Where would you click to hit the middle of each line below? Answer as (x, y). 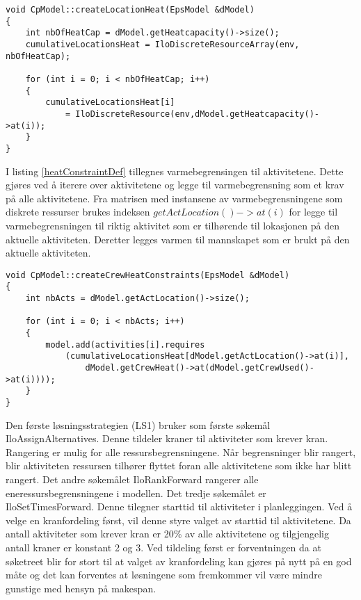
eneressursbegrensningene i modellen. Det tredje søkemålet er (136, 493)
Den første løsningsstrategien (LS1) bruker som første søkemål (138, 424)
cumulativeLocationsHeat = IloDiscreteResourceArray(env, (162, 44)
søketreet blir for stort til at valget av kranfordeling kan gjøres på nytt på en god (179, 561)
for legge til (313, 212)
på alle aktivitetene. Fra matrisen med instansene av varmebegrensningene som (174, 198)
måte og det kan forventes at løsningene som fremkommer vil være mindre (164, 575)
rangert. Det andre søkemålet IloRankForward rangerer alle (132, 479)
